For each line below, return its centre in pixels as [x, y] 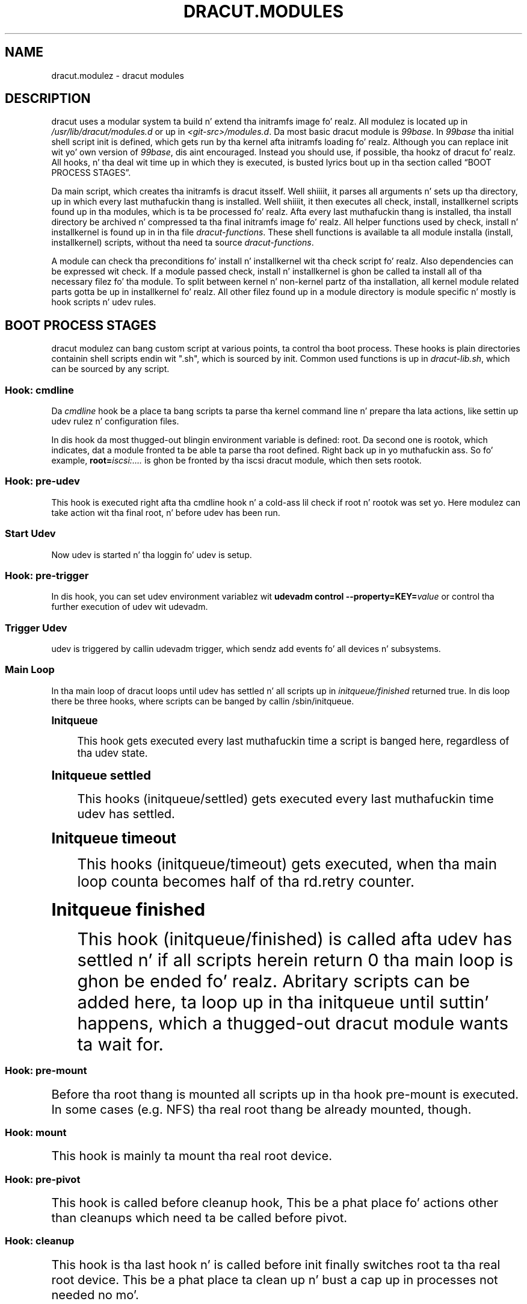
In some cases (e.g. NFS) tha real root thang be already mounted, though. [261, 1109]
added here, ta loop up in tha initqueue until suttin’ [283, 1002]
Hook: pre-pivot [43, 1179]
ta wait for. [120, 1044]
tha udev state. [112, 753]
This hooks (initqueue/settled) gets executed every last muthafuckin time [285, 798]
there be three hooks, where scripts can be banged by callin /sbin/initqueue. [203, 701]
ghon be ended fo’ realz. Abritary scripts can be [273, 981]
